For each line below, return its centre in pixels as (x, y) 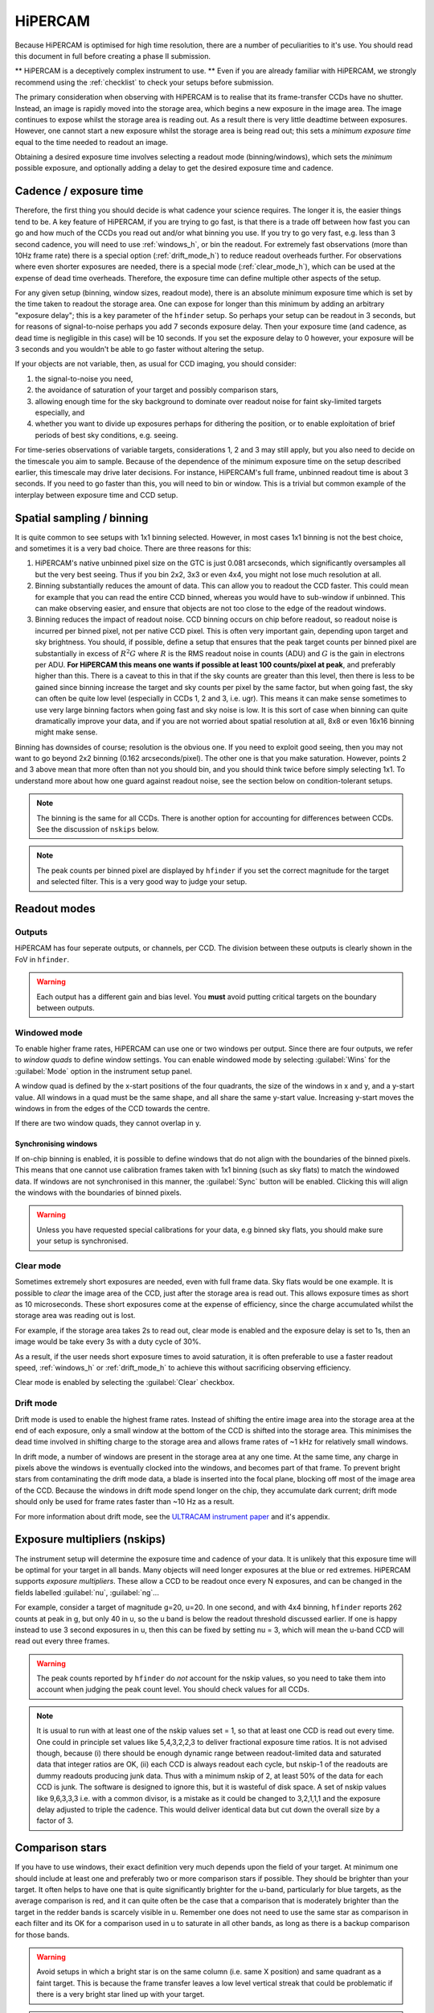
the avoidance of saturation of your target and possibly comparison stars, (157, 390)
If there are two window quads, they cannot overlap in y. (108, 1123)
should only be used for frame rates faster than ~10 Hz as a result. (125, 1502)
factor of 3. (55, 1821)
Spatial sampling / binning (82, 518)
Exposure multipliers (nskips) (90, 1539)
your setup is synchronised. (82, 1241)
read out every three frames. (62, 1641)
